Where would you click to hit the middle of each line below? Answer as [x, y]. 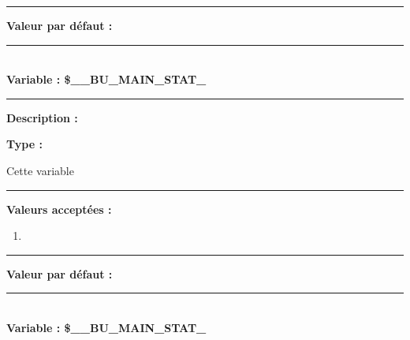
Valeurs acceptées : [59, 209]
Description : [42, 117]
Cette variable [40, 170]
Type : [24, 144]
